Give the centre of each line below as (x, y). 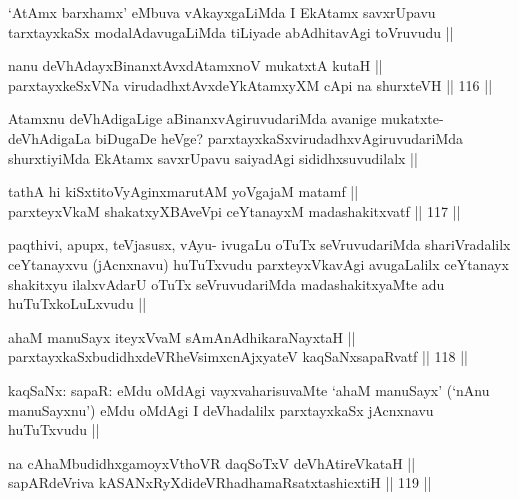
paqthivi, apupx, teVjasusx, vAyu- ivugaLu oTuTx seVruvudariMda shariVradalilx (259, 244)
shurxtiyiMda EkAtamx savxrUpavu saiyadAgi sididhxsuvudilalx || (213, 157)
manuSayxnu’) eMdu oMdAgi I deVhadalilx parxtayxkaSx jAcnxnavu (221, 409)
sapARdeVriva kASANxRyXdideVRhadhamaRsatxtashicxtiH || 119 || (220, 482)
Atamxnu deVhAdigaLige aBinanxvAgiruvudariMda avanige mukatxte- (226, 118)
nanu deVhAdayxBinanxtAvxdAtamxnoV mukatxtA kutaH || (195, 65)
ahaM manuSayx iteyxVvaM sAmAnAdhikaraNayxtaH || (182, 336)
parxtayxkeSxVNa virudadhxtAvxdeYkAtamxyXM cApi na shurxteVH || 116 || (250, 84)
